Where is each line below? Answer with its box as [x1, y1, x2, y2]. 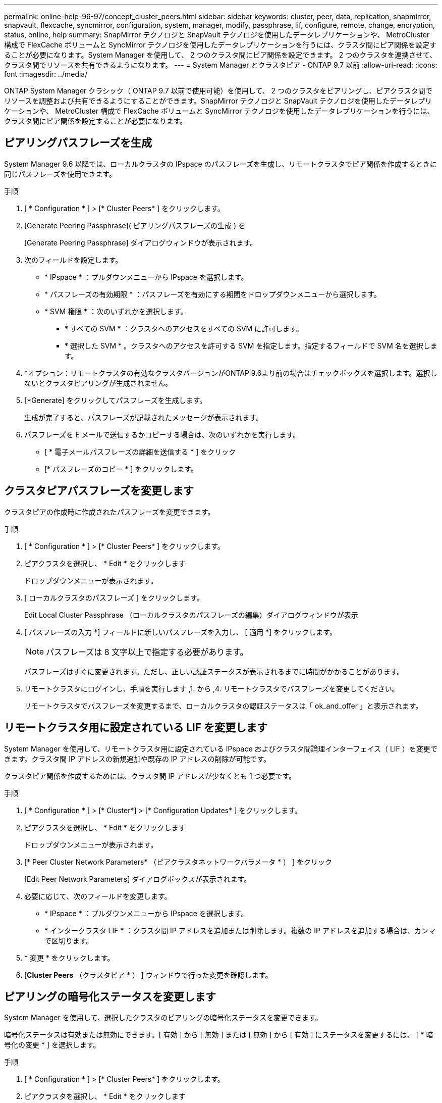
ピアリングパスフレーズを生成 [4, 136, 152, 149]
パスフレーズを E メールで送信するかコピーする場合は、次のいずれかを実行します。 [24, 430, 300, 439]
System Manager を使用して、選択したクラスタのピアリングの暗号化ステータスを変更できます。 [4, 1013, 322, 1022]
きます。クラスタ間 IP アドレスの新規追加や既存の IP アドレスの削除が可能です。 [4, 754, 271, 763]
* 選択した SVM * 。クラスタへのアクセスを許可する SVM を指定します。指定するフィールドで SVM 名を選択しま [65, 341, 437, 350]
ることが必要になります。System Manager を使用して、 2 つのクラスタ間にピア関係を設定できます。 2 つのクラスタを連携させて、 [4, 51, 437, 59]
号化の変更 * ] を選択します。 [4, 1040, 100, 1049]
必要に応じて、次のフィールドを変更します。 [24, 891, 172, 900]
